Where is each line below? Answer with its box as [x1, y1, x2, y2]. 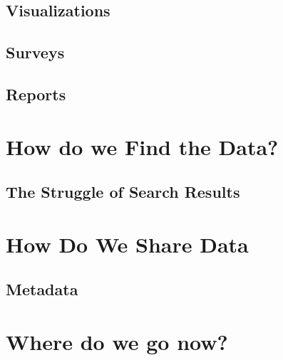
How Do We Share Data [6, 229, 249, 258]
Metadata [6, 278, 78, 300]
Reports [6, 83, 66, 105]
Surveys [6, 41, 65, 63]
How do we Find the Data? [6, 132, 279, 161]
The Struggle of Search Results [6, 181, 240, 203]
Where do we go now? [6, 327, 228, 356]
